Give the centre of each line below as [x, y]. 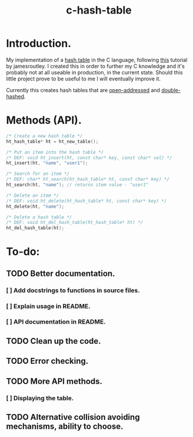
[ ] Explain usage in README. [48, 306]
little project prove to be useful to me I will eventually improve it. [83, 79]
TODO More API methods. [54, 381]
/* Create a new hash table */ [44, 136]
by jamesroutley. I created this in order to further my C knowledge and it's [96, 66]
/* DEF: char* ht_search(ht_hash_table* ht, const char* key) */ [88, 180]
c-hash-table [99, 10]
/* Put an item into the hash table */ [55, 152]
